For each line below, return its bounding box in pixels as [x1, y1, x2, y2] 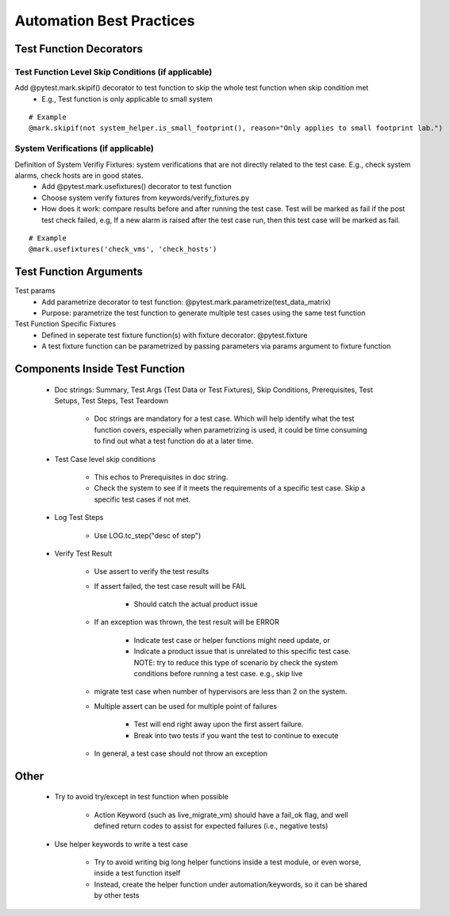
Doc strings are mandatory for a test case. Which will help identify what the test [94, 414, 355, 424]
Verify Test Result [54, 548, 113, 558]
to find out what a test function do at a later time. [94, 437, 254, 446]
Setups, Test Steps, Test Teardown [54, 396, 169, 406]
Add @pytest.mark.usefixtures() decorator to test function [41, 182, 232, 191]
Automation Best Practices [14, 12, 195, 29]
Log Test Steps [54, 513, 104, 522]
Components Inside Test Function [14, 362, 186, 376]
